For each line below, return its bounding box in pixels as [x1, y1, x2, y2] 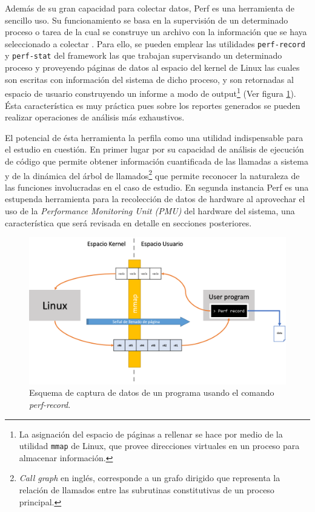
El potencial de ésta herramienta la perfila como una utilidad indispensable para [5, 131, 303, 143]
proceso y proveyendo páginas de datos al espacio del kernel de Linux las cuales [5, 61, 300, 74]
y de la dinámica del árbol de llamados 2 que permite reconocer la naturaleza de [5, 167, 300, 182]
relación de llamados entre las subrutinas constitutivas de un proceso [19, 483, 274, 496]
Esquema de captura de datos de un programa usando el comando [29, 386, 274, 399]
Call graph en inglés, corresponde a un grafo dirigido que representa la [19, 471, 280, 484]
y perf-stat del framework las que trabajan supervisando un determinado [5, 49, 282, 62]
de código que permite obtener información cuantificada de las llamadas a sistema [5, 154, 308, 167]
